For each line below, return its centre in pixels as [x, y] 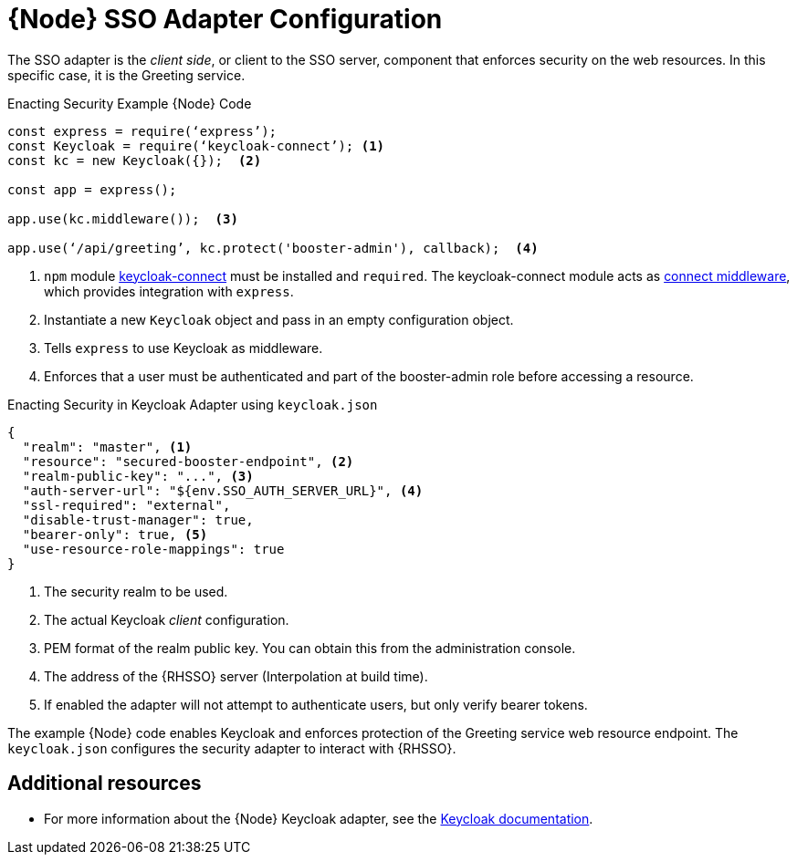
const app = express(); [92, 189]
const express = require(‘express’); [142, 131]
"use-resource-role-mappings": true [153, 549]
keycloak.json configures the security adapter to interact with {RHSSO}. [232, 748]
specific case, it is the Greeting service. [126, 75]
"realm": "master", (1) [107, 447]
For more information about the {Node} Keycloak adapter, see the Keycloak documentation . [319, 818]
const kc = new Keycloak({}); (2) [135, 160]
